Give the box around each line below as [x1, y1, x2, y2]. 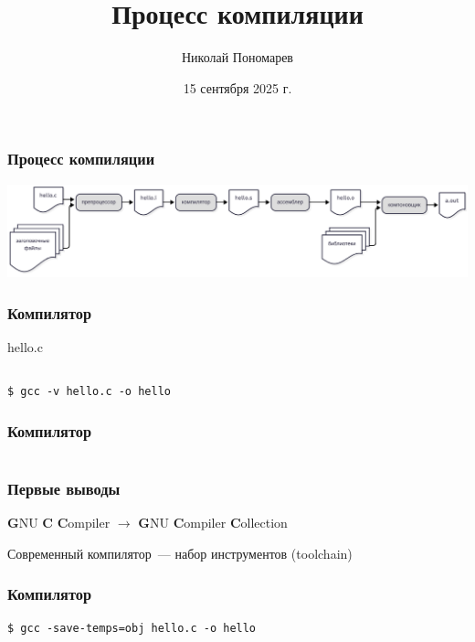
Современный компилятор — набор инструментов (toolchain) [7, 543, 353, 562]
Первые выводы [7, 476, 121, 499]
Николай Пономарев [181, 48, 293, 67]
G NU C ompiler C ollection [138, 512, 288, 531]
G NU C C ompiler [7, 512, 111, 531]
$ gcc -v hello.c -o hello [7, 384, 171, 398]
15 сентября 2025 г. [183, 78, 292, 97]
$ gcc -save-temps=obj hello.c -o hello [7, 622, 257, 636]
